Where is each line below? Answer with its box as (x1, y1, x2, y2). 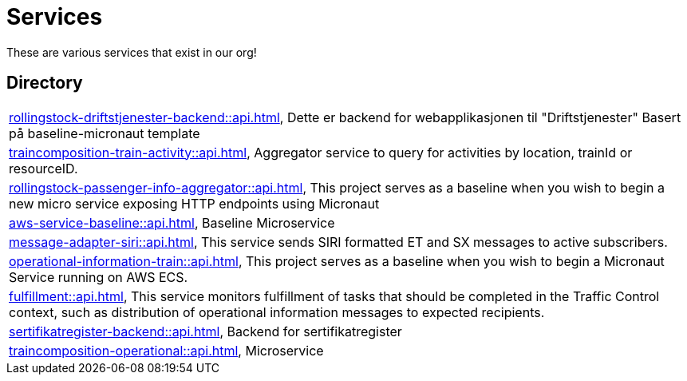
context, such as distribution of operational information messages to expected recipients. (9, 304, 545, 320)
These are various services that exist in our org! (6, 45, 257, 59)
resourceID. (9, 160, 78, 177)
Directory (6, 73, 83, 93)
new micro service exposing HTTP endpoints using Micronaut (9, 195, 380, 212)
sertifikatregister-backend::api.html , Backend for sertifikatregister (9, 323, 402, 339)
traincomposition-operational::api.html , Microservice (9, 342, 324, 359)
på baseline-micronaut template (9, 125, 200, 141)
